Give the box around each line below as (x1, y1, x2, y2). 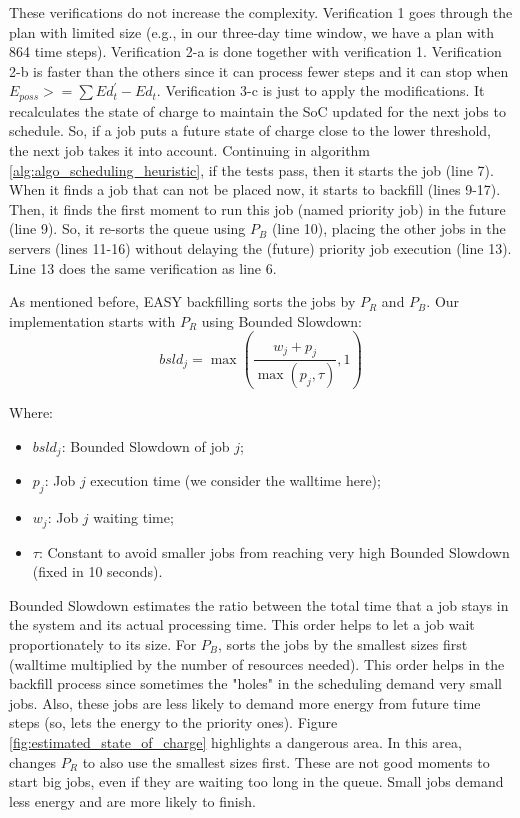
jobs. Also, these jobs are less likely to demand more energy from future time (9, 692, 481, 713)
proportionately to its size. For (9, 633, 197, 654)
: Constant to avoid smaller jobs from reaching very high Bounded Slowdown (38, 541, 510, 562)
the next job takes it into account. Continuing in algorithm (9, 140, 371, 161)
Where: (9, 402, 53, 423)
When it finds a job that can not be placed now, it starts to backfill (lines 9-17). (9, 179, 501, 200)
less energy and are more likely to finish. (9, 790, 256, 811)
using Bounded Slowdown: (201, 310, 362, 331)
